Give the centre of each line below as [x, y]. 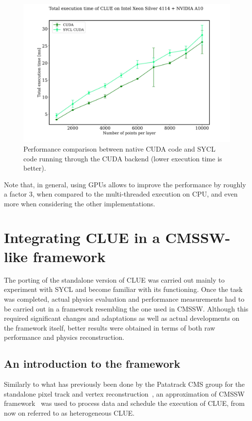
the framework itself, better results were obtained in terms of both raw [110, 327]
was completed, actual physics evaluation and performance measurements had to [124, 299]
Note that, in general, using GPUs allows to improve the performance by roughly [125, 184]
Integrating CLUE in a [82, 237]
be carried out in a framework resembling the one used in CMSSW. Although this [126, 308]
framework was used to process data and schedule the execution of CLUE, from [125, 403]
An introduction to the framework [92, 364]
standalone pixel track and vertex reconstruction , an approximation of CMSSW [124, 393]
